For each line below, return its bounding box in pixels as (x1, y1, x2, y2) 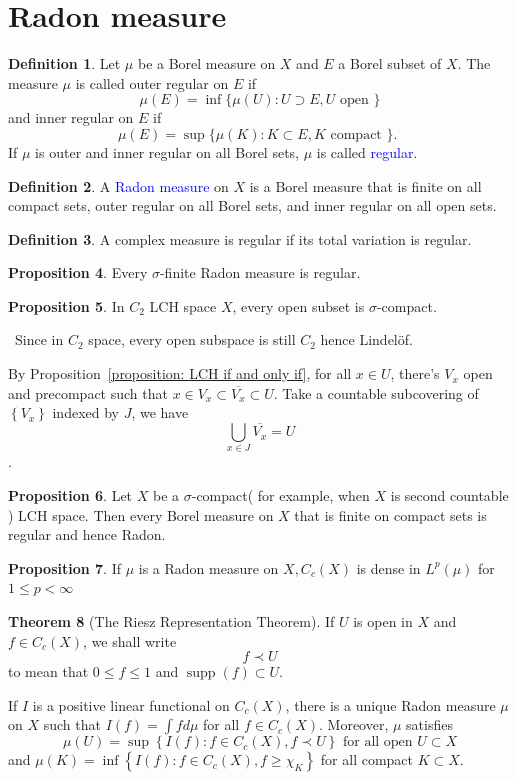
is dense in (356, 557, 421, 578)
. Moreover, (319, 714, 389, 735)
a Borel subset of (338, 53, 442, 74)
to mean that (8, 661, 89, 682)
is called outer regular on (75, 72, 229, 93)
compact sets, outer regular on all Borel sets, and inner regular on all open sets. (8, 195, 497, 216)
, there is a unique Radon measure (285, 694, 496, 715)
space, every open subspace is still (88, 329, 296, 350)
